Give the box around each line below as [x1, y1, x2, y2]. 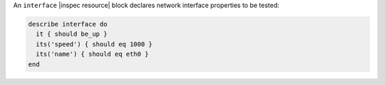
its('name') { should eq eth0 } [36, 50, 149, 59]
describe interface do [28, 20, 108, 28]
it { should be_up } [36, 30, 108, 39]
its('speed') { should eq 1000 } [36, 40, 153, 48]
